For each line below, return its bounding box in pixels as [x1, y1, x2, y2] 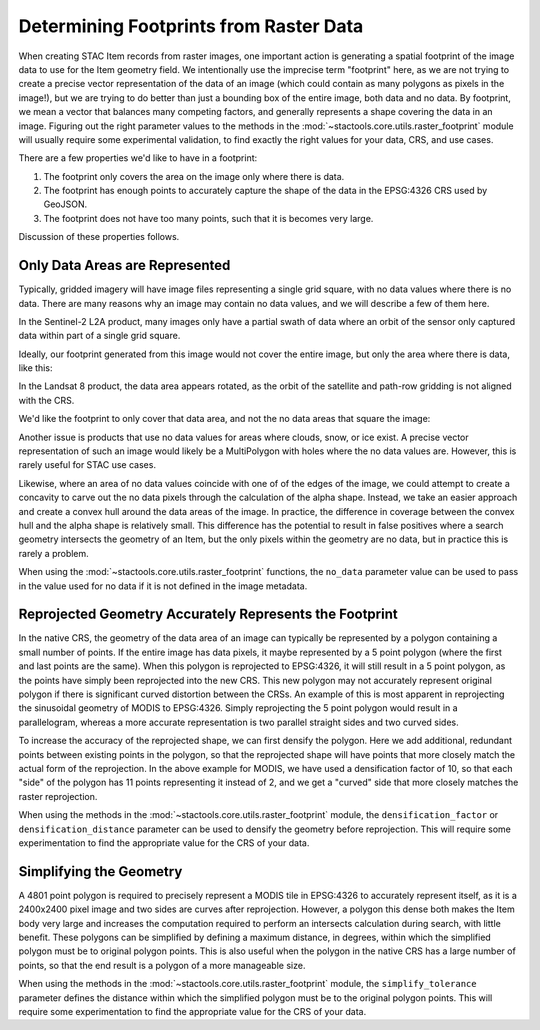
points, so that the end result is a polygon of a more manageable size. [18, 959, 306, 971]
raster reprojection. [18, 790, 98, 802]
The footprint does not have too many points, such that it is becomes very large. [43, 212, 374, 224]
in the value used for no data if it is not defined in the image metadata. [18, 580, 308, 592]
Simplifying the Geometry [18, 863, 183, 880]
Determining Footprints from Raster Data [18, 15, 364, 37]
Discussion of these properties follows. [18, 231, 180, 243]
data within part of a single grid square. [18, 330, 181, 342]
